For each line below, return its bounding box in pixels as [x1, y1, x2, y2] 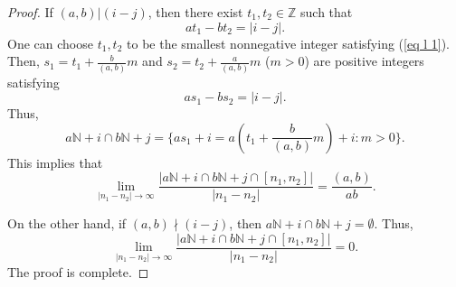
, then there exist [147, 3, 243, 21]
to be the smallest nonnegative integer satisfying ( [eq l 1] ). [127, 33, 450, 52]
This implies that [7, 153, 103, 171]
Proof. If [7, 3, 53, 21]
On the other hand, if [7, 214, 127, 233]
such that [300, 3, 353, 21]
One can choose [7, 33, 93, 52]
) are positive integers [304, 51, 424, 70]
